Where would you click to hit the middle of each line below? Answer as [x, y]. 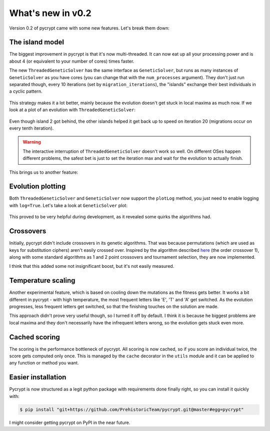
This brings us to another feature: [44, 172]
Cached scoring [34, 337]
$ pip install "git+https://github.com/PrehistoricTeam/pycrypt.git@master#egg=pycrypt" [132, 409]
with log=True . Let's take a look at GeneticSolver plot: [68, 205]
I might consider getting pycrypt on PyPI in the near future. [70, 422]
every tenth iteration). [31, 128]
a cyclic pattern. [26, 91]
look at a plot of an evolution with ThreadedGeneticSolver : [72, 110]
